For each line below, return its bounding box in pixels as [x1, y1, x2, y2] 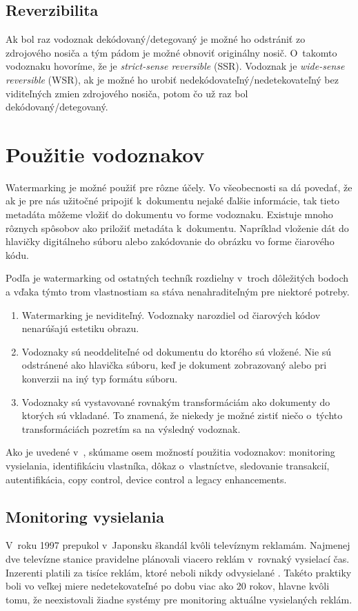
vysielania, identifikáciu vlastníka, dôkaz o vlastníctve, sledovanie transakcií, [6, 458, 330, 472]
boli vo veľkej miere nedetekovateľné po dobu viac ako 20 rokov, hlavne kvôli [6, 579, 330, 593]
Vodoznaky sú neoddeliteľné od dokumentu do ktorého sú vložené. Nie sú [21, 344, 332, 358]
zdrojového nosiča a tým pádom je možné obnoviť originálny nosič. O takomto [6, 45, 337, 59]
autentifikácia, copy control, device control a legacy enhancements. [6, 472, 287, 486]
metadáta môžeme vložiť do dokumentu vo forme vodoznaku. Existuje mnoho [6, 207, 333, 222]
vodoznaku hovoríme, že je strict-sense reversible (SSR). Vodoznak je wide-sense [6, 59, 345, 73]
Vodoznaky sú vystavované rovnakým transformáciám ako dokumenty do [21, 394, 330, 409]
